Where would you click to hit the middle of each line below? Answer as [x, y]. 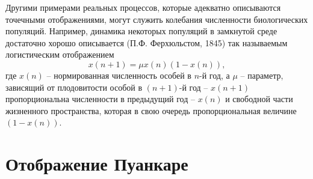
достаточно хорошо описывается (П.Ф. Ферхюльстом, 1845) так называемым [147, 42]
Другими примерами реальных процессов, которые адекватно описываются [143, 7]
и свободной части [259, 99]
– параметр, [262, 75]
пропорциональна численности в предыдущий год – [100, 99]
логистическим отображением [60, 54]
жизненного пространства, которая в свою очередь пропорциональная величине [151, 110]
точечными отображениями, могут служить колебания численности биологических [157, 19]
